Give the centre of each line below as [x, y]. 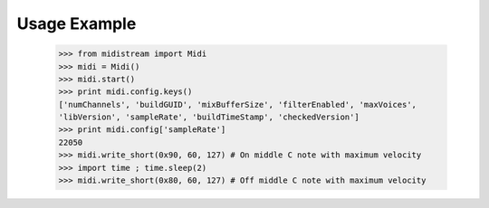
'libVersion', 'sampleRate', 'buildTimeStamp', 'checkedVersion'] [209, 117]
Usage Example [77, 24]
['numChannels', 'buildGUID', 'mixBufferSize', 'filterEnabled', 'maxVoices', [237, 104]
